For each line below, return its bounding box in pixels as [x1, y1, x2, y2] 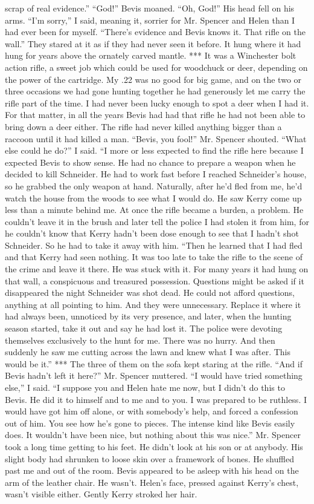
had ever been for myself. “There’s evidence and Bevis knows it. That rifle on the [5, 25, 306, 38]
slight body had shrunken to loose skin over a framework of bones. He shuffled [5, 452, 294, 465]
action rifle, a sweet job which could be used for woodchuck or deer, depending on [5, 61, 308, 73]
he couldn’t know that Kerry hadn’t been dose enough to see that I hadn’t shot [5, 227, 299, 240]
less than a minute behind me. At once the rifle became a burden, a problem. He [5, 203, 304, 216]
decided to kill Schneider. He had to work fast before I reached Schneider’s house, [5, 168, 307, 180]
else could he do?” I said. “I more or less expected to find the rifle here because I [5, 144, 304, 157]
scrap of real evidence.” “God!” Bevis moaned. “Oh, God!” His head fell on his [5, 2, 295, 14]
